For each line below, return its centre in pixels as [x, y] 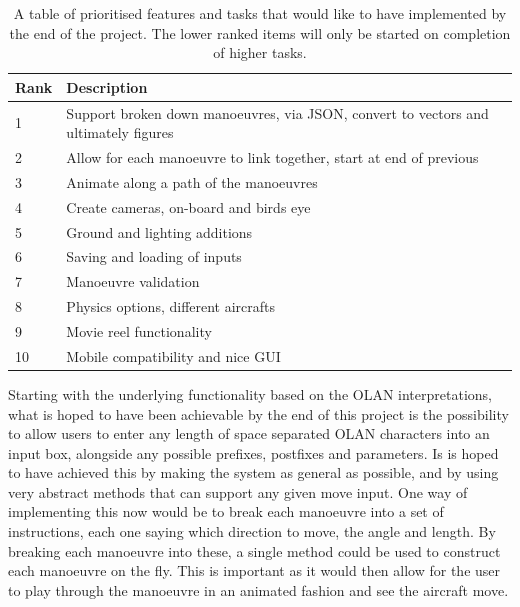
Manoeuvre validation [133, 281]
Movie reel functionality [139, 330]
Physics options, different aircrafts [171, 306]
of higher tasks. [260, 52]
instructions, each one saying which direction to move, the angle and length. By [252, 531]
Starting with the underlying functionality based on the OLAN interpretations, [250, 393]
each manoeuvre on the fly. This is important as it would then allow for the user [254, 570]
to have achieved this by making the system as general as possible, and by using [253, 472]
